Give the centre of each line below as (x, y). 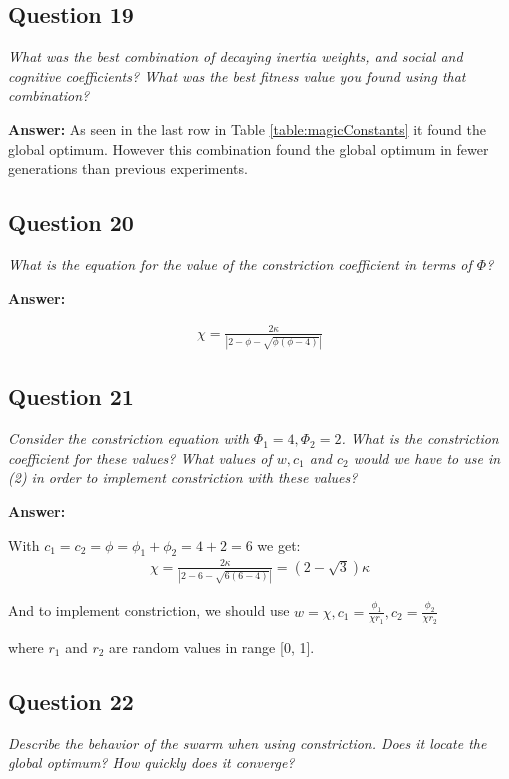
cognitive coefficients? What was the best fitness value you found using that (237, 75)
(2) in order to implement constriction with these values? (183, 477)
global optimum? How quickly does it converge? (151, 762)
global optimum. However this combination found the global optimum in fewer (248, 148)
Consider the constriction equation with (128, 438)
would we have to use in (427, 457)
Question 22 (71, 700)
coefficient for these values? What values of (140, 457)
